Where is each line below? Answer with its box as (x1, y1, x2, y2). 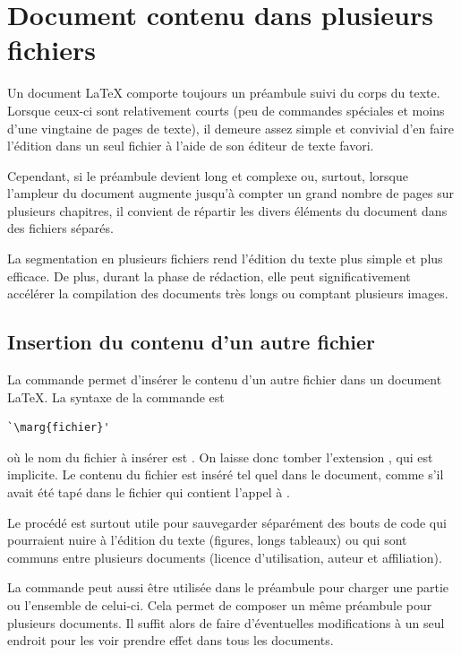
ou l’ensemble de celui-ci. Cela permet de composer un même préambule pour (7, 595, 432, 614)
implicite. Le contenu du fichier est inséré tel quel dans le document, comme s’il (7, 465, 444, 484)
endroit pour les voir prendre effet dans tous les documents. (7, 631, 334, 650)
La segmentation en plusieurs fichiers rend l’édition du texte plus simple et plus (7, 249, 443, 268)
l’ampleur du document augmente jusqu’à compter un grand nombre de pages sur (7, 184, 454, 203)
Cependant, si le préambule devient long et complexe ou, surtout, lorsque (7, 166, 408, 185)
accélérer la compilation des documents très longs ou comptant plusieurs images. (7, 284, 448, 303)
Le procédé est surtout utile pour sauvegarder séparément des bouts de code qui (7, 513, 447, 531)
